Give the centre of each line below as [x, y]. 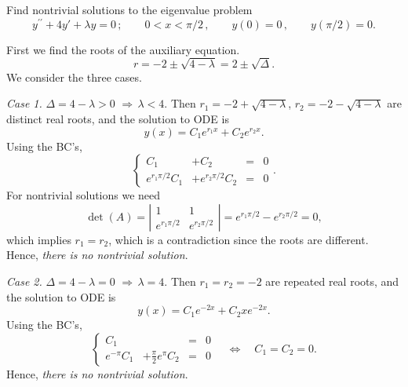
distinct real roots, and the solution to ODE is [118, 119]
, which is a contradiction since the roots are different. [239, 239]
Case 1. [24, 103]
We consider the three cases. [74, 77]
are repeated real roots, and [332, 281]
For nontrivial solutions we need [84, 195]
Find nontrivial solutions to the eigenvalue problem [129, 9]
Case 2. [24, 281]
